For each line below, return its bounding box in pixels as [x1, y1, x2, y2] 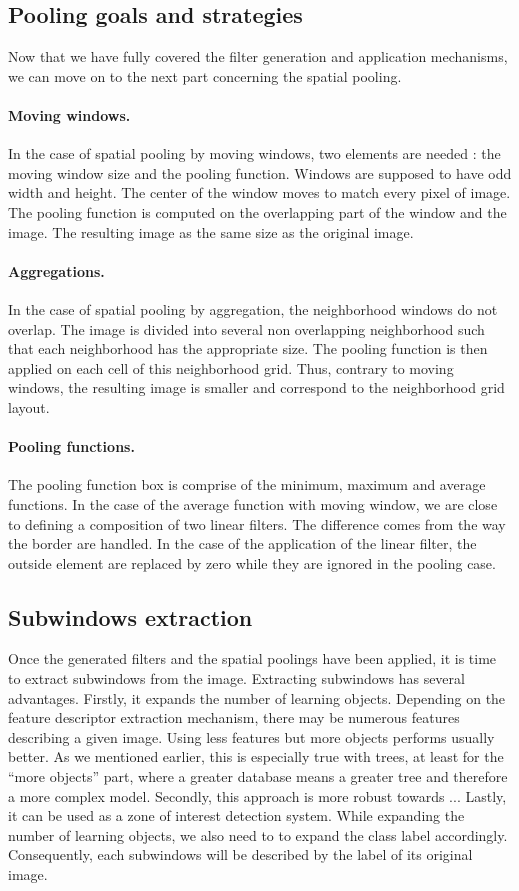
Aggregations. [8, 260, 105, 281]
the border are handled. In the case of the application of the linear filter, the [8, 533, 477, 554]
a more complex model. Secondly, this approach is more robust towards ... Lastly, [8, 785, 507, 806]
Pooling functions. [8, 436, 135, 457]
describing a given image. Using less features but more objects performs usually [8, 726, 495, 747]
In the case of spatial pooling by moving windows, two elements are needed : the [8, 143, 501, 164]
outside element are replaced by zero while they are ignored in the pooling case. [8, 552, 496, 573]
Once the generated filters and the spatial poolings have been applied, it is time [8, 648, 497, 669]
